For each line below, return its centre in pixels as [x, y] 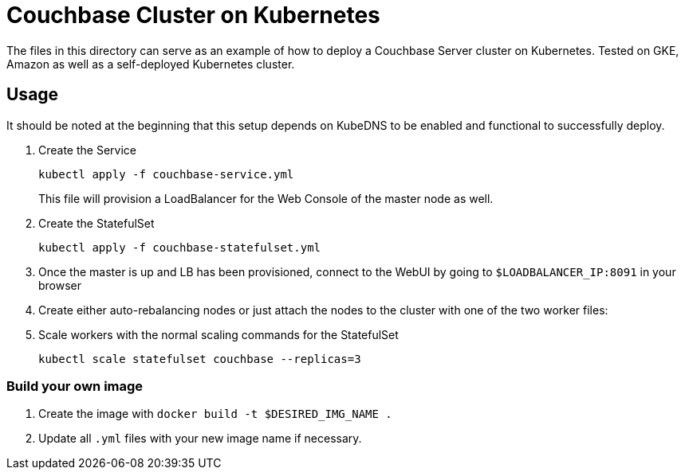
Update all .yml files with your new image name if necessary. [200, 439]
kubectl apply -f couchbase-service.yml [166, 174]
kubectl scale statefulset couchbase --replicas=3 [200, 359]
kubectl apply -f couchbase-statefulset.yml [180, 247]
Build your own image [75, 386]
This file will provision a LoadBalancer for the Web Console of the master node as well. [266, 198]
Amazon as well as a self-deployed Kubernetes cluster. [151, 64]
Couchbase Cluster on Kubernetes [193, 15]
